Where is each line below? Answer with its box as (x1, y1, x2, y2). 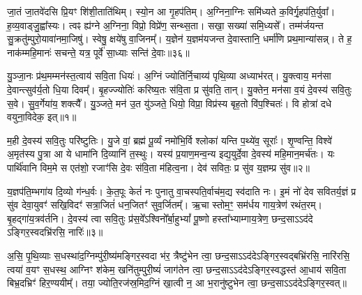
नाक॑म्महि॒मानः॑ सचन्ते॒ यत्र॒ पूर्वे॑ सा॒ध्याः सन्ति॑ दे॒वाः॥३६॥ (7, 45, 190, 59)
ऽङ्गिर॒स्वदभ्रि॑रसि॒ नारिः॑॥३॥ (7, 225, 103, 239)
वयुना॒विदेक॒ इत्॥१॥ (7, 109, 77, 124)
